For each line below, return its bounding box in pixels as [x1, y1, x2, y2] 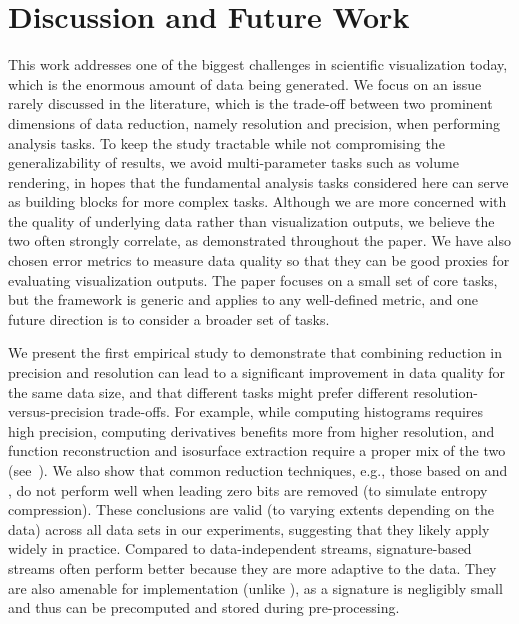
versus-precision [8, 401, 104, 422]
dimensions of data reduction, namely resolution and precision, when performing [8, 112, 501, 133]
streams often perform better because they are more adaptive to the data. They [8, 557, 497, 578]
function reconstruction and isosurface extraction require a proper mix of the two [8, 440, 506, 461]
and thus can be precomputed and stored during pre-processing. [8, 597, 400, 618]
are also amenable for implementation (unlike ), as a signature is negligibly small [8, 577, 503, 598]
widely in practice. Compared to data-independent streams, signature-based [8, 538, 472, 559]
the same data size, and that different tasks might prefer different [8, 381, 409, 402]
